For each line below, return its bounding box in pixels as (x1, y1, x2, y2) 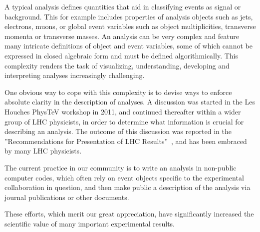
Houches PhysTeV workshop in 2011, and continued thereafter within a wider (4, 106, 241, 116)
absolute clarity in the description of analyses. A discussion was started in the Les (4, 96, 255, 107)
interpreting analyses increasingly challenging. (4, 70, 145, 80)
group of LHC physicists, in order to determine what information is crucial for (4, 116, 244, 126)
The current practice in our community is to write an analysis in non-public (4, 162, 237, 172)
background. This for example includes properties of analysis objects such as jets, (4, 11, 253, 21)
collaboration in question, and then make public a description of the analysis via (4, 182, 251, 192)
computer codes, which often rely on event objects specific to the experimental (4, 172, 244, 182)
